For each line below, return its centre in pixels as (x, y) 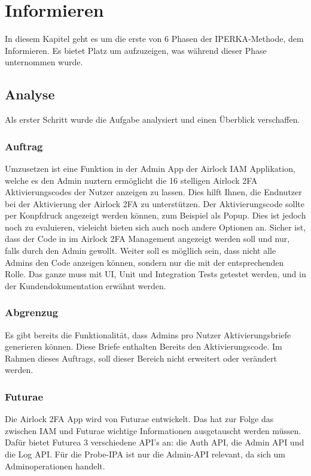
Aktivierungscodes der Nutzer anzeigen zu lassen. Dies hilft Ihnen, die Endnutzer (153, 192)
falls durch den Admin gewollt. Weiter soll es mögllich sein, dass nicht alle (141, 251)
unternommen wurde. (44, 62)
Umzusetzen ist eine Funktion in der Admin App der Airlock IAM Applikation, (150, 168)
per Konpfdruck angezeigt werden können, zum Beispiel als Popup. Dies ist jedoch (155, 215)
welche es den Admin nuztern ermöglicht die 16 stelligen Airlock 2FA (131, 180)
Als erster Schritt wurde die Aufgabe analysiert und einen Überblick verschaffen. (153, 119)
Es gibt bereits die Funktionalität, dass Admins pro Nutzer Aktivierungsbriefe (148, 334)
